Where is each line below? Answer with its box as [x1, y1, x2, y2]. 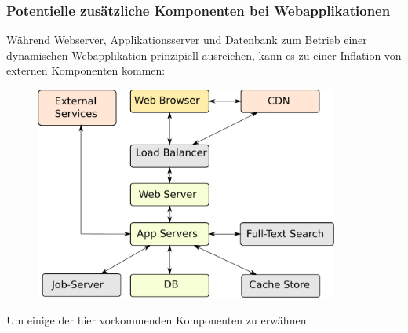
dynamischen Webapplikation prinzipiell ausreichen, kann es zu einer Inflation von [6, 46, 402, 63]
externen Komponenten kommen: [6, 62, 166, 79]
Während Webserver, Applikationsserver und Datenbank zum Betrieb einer [6, 31, 367, 48]
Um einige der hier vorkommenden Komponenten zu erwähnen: [6, 311, 310, 328]
